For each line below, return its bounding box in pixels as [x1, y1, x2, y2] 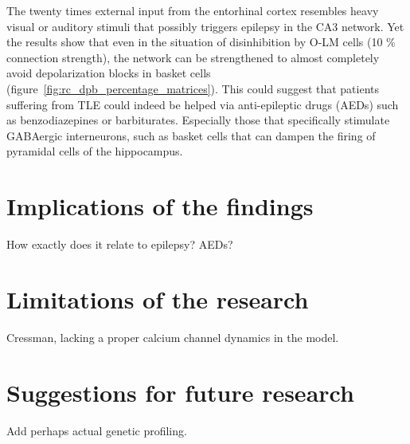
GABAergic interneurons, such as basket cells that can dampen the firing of [6, 127, 376, 143]
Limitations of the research [6, 282, 309, 315]
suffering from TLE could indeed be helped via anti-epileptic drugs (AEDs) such [6, 96, 399, 112]
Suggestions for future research [6, 375, 354, 408]
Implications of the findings [6, 190, 314, 222]
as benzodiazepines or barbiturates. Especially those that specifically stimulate [6, 112, 390, 128]
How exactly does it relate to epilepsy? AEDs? [6, 236, 233, 253]
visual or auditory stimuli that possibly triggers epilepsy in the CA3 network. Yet [6, 18, 404, 34]
